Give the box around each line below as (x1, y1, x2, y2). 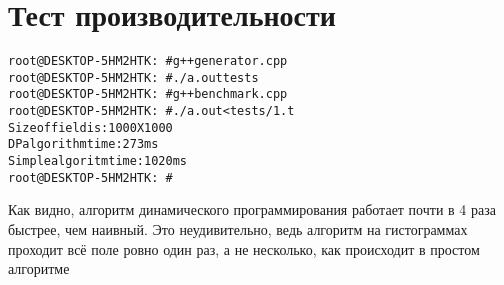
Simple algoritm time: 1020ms (8, 154, 187, 169)
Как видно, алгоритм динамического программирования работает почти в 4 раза (8, 199, 496, 220)
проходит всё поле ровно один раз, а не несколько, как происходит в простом (8, 238, 480, 259)
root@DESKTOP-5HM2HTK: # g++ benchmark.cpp (8, 87, 288, 102)
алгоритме (8, 258, 70, 279)
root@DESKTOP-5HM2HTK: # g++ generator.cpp (8, 54, 288, 69)
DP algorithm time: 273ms (8, 137, 159, 152)
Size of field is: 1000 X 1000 (8, 120, 173, 135)
